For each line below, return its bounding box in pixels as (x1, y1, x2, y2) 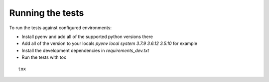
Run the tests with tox (21, 54, 67, 60)
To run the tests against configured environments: (9, 25, 112, 31)
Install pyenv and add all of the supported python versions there (21, 34, 153, 40)
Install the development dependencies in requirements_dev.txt (21, 47, 149, 53)
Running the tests (9, 7, 84, 18)
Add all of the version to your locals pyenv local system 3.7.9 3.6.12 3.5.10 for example (21, 41, 198, 46)
